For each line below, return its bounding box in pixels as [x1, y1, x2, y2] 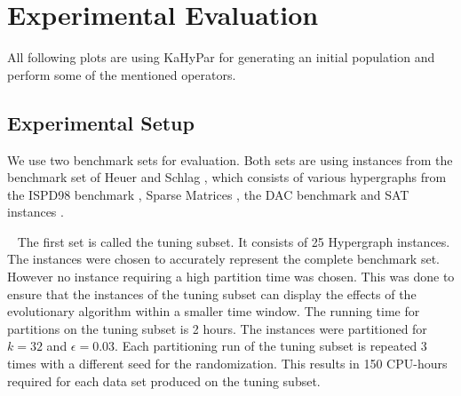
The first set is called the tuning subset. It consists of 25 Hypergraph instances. [17, 232, 450, 250]
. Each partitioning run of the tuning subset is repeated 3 [115, 337, 427, 355]
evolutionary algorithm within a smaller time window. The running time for [7, 302, 420, 321]
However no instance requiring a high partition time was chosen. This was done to [7, 267, 455, 286]
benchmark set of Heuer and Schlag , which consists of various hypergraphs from [7, 168, 447, 186]
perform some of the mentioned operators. [7, 65, 236, 83]
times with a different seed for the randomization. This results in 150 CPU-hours [7, 354, 448, 373]
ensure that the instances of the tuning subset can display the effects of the [7, 284, 417, 303]
